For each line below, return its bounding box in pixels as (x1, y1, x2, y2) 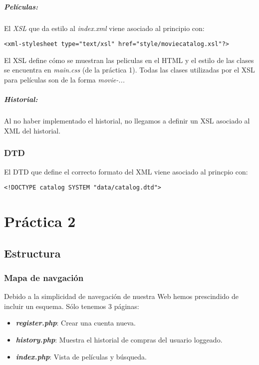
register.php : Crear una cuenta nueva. (15, 317, 136, 328)
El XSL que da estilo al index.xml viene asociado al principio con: (4, 22, 205, 33)
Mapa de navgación (4, 271, 84, 283)
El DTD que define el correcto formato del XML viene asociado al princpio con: (4, 166, 248, 176)
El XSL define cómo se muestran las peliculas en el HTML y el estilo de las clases (4, 54, 254, 65)
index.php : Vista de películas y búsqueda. (15, 351, 147, 361)
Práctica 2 (4, 211, 76, 231)
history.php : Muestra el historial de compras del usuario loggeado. (15, 334, 223, 344)
